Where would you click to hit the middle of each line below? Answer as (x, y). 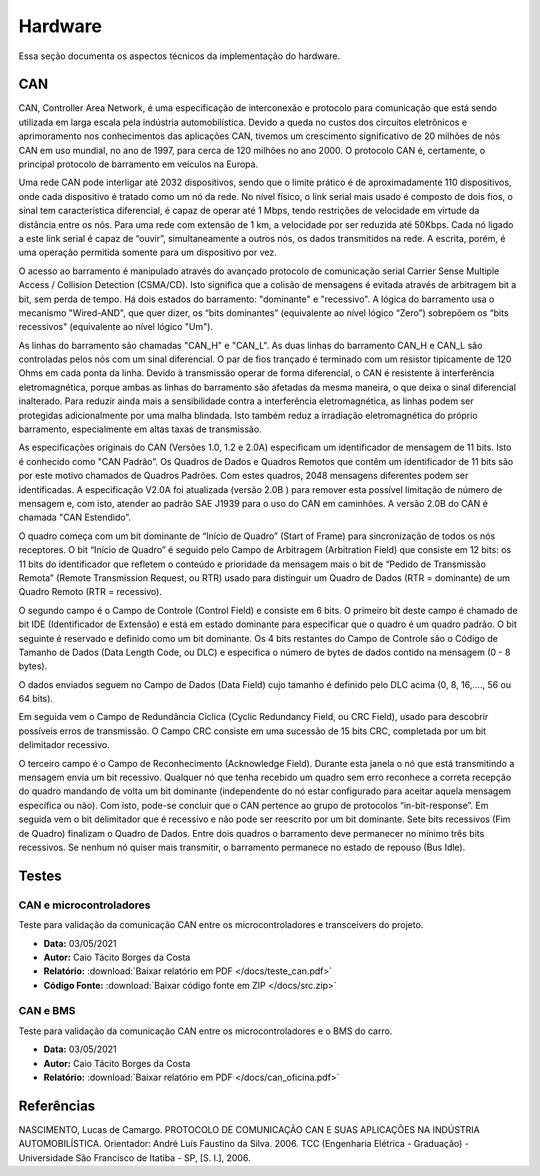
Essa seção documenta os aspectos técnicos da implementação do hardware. (179, 56)
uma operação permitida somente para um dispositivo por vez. (147, 252)
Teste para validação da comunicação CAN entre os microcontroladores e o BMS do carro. (205, 1031)
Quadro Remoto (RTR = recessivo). (90, 592)
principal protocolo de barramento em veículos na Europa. (138, 164)
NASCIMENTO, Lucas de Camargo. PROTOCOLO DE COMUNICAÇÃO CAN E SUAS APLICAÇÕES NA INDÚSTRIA (249, 1129)
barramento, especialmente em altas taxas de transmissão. (140, 429)
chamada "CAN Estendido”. (75, 517)
